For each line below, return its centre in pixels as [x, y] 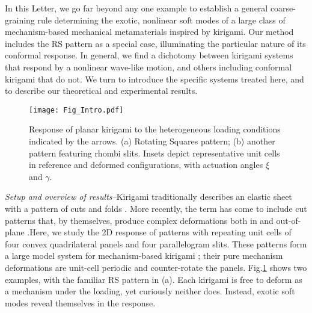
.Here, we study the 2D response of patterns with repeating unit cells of [159, 232]
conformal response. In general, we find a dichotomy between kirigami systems [149, 55]
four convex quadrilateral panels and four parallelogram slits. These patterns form [156, 243]
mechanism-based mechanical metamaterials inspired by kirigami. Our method [149, 32]
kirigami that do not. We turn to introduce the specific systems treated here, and [154, 79]
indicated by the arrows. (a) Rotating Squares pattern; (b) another [152, 141]
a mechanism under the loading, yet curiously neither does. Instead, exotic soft [150, 291]
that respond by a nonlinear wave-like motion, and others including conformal [148, 67]
